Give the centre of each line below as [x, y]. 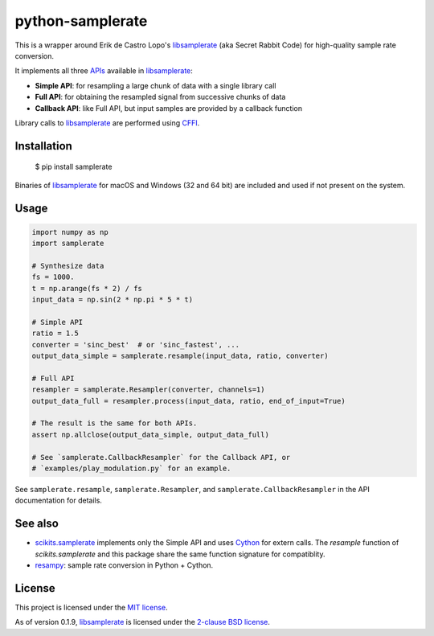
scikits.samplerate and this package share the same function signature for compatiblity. [180, 554]
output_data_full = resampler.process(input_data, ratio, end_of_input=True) [188, 401]
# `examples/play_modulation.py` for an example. [131, 468]
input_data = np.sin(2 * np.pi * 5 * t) [112, 300]
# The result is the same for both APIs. [115, 423]
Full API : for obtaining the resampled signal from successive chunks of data [160, 97]
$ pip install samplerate [74, 167]
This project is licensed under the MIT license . [91, 607]
